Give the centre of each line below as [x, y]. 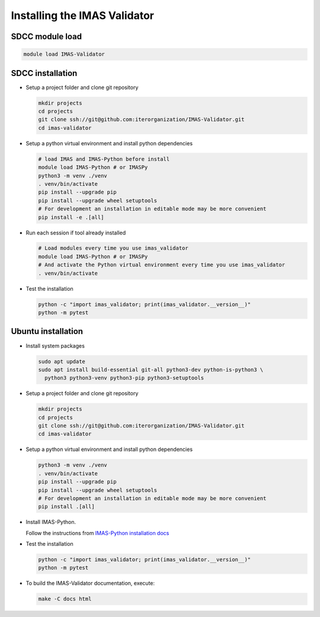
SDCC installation [44, 73]
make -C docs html [65, 599]
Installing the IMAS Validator [82, 15]
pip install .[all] [66, 507]
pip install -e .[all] [71, 217]
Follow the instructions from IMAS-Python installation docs [97, 533]
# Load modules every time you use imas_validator [113, 248]
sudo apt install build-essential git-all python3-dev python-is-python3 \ [151, 370]
